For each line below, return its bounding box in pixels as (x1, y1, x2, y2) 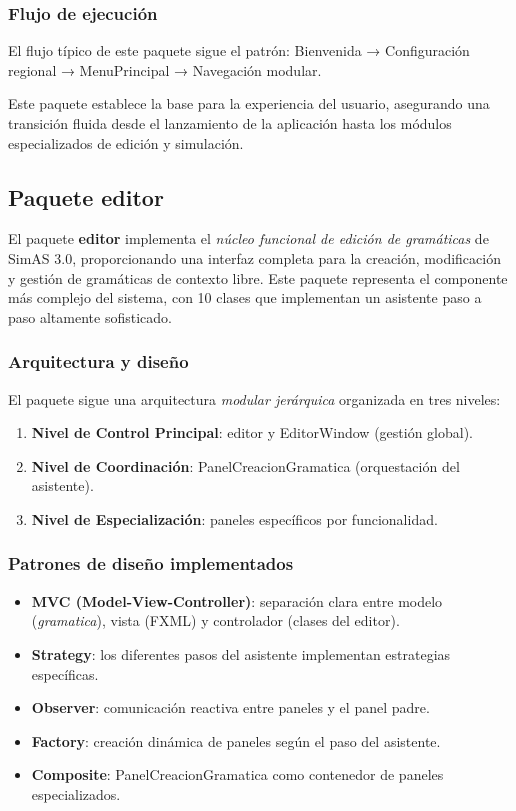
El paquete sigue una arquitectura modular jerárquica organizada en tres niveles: (8, 388, 501, 409)
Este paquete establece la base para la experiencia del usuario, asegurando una (8, 93, 490, 114)
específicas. (31, 663, 99, 684)
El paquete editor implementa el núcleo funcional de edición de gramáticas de (8, 228, 489, 249)
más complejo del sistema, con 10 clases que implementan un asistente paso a (8, 287, 482, 308)
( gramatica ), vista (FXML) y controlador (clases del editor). (31, 610, 400, 631)
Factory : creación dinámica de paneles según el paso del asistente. (31, 730, 441, 751)
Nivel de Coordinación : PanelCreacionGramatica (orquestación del (31, 455, 460, 476)
